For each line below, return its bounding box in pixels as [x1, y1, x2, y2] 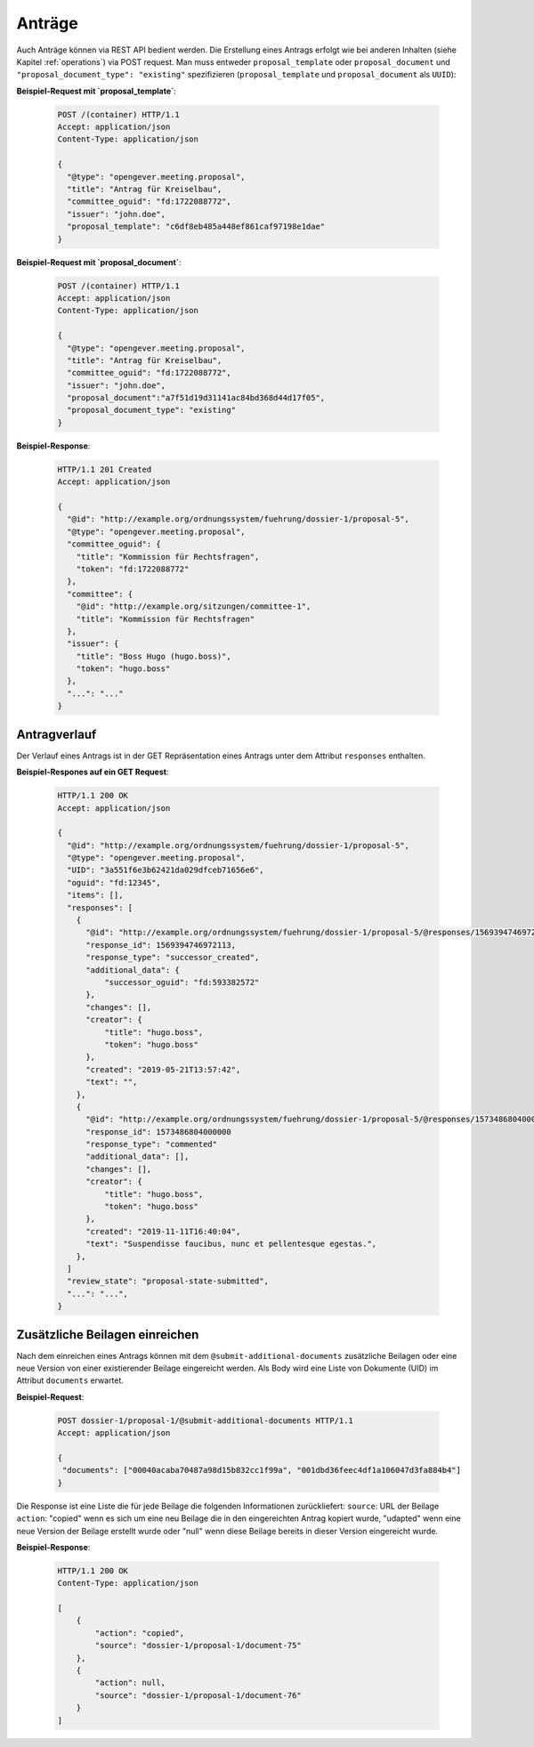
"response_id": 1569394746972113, [85, 940, 236, 950]
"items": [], [67, 890, 124, 901]
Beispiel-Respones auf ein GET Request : [16, 766, 169, 778]
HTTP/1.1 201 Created [57, 464, 152, 474]
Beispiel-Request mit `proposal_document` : [16, 256, 182, 267]
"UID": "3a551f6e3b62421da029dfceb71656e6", [67, 865, 264, 876]
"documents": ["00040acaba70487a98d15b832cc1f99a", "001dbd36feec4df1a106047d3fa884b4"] [62, 1465, 462, 1476]
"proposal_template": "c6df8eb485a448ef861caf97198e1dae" [67, 222, 326, 231]
